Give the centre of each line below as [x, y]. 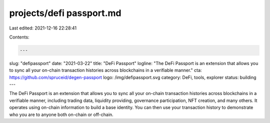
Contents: [19, 37]
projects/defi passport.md [65, 13]
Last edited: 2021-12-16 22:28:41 [43, 28]
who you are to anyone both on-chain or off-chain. [61, 114]
